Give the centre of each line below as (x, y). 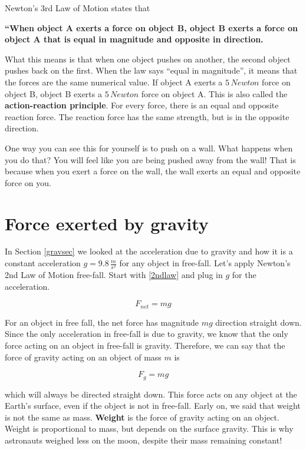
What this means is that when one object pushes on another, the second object (148, 59)
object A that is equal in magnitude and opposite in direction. (134, 39)
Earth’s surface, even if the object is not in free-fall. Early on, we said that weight (153, 406)
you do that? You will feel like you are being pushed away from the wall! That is (150, 159)
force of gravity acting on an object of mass (83, 357)
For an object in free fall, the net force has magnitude (102, 322)
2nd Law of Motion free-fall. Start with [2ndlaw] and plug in (114, 275)
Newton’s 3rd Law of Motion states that (78, 8)
